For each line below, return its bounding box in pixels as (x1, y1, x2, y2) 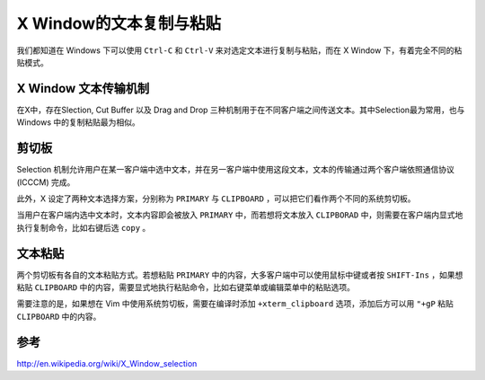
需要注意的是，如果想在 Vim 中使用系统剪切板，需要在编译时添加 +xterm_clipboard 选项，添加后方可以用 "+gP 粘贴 (16, 298, 454, 309)
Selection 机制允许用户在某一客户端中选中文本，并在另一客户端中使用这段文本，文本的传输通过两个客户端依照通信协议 (16, 164, 455, 175)
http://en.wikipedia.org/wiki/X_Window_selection (16, 358, 198, 368)
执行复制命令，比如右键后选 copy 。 (16, 222, 151, 233)
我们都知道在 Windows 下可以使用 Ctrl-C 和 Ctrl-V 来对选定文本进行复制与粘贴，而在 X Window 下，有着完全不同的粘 (16, 45, 463, 56)
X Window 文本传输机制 (16, 81, 150, 96)
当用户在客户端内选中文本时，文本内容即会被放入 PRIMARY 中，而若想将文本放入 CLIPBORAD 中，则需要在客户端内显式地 (16, 209, 463, 220)
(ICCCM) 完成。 (16, 176, 75, 188)
